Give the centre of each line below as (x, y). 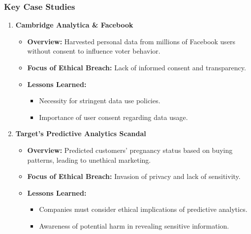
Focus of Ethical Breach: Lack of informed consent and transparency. (137, 67)
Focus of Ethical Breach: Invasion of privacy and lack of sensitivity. (134, 176)
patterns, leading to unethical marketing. (89, 160)
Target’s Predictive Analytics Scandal (81, 133)
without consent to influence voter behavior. (94, 51)
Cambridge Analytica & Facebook (74, 25)
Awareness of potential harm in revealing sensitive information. (134, 225)
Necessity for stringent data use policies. (100, 101)
